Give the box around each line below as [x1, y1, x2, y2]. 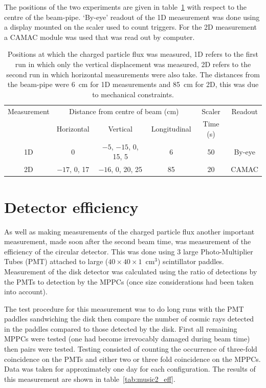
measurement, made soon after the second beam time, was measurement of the [4, 236, 251, 247]
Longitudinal [151, 123, 191, 134]
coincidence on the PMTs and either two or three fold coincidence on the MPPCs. [4, 353, 261, 364]
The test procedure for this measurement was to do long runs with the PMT [4, 303, 244, 314]
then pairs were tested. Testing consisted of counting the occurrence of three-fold [4, 343, 257, 354]
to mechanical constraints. [92, 89, 174, 99]
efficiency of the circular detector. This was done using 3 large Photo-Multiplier [4, 246, 253, 256]
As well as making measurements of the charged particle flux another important [4, 226, 255, 236]
